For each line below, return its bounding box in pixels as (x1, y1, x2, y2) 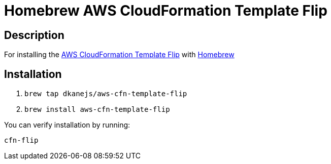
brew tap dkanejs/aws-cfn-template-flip (24, 90, 187, 98)
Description (4, 28, 64, 42)
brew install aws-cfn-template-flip (24, 105, 170, 114)
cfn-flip (4, 136, 39, 145)
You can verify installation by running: (4, 120, 130, 130)
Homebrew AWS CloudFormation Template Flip (4, 2, 327, 19)
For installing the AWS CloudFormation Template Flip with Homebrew (4, 50, 235, 59)
